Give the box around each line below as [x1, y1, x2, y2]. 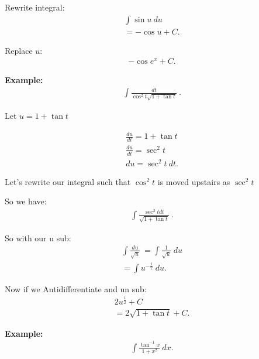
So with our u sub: [5, 231, 71, 244]
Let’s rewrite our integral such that [5, 175, 131, 187]
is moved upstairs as [157, 175, 230, 187]
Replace [5, 44, 33, 56]
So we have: [5, 195, 47, 207]
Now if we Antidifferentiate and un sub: [5, 282, 147, 295]
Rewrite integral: [5, 1, 65, 13]
